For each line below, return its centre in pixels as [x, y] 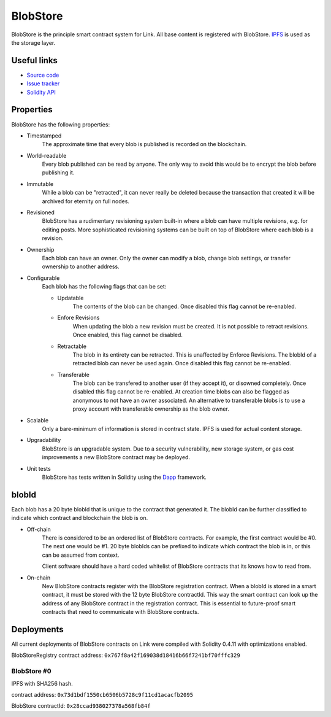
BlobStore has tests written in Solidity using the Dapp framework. [124, 477]
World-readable [47, 155]
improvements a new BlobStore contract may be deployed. [116, 457]
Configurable [43, 278]
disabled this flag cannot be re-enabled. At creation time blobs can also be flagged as [181, 392]
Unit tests [39, 468]
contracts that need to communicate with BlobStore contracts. [120, 612]
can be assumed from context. [81, 555]
